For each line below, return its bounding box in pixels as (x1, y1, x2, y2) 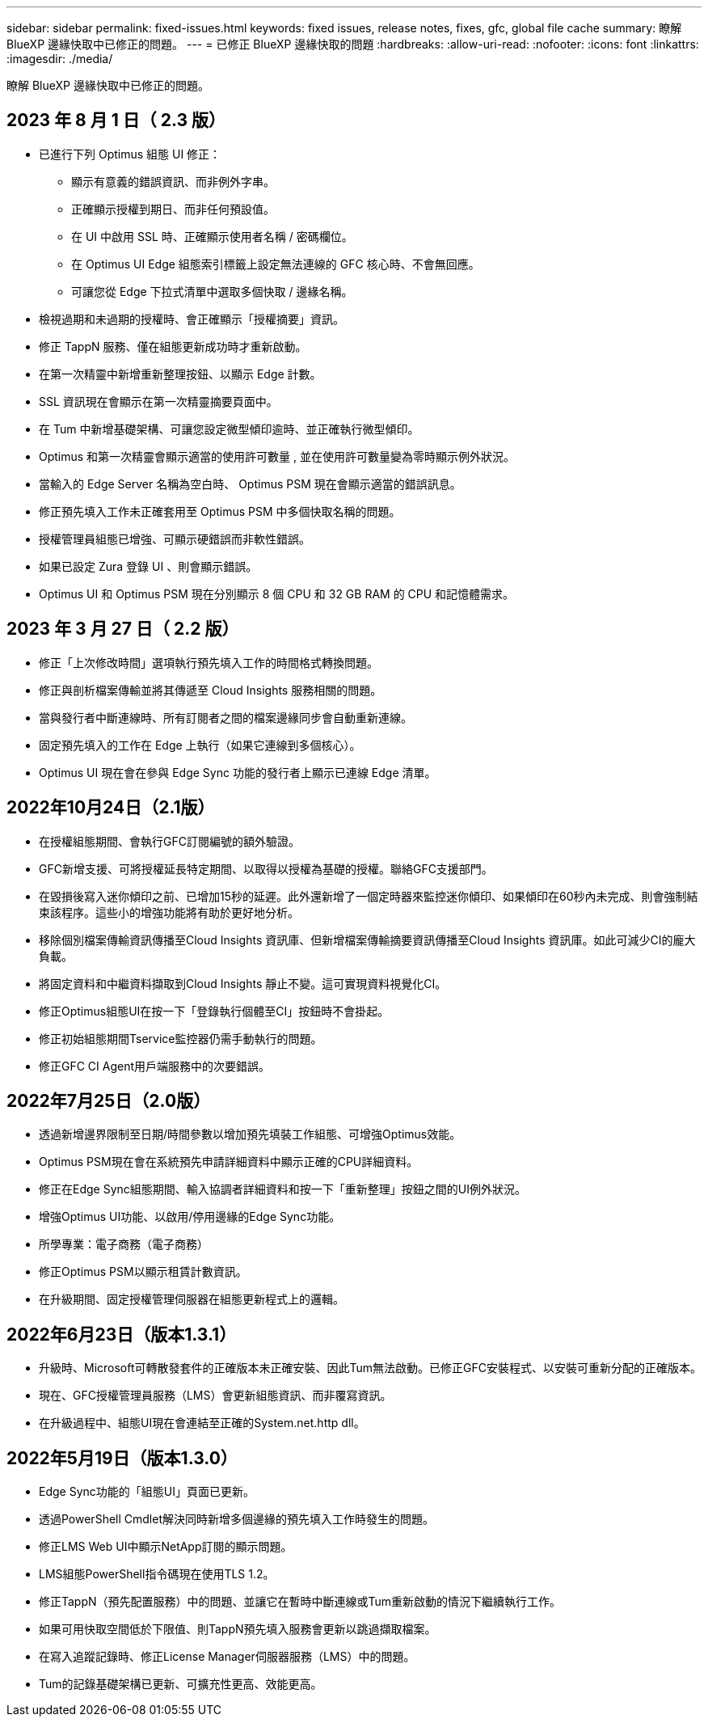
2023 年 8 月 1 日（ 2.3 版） (6, 110, 226, 131)
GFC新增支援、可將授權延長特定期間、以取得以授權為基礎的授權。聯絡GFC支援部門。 (39, 861, 493, 876)
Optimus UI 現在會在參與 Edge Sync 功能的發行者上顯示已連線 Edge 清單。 (39, 765, 436, 779)
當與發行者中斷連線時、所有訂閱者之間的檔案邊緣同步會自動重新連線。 (39, 710, 412, 724)
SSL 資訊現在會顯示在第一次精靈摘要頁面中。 (39, 394, 278, 408)
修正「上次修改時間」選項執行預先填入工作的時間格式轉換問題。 (39, 655, 378, 669)
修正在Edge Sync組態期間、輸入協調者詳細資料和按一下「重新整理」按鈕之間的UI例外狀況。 (39, 1182, 526, 1197)
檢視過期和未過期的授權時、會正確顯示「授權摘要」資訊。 (39, 311, 344, 326)
